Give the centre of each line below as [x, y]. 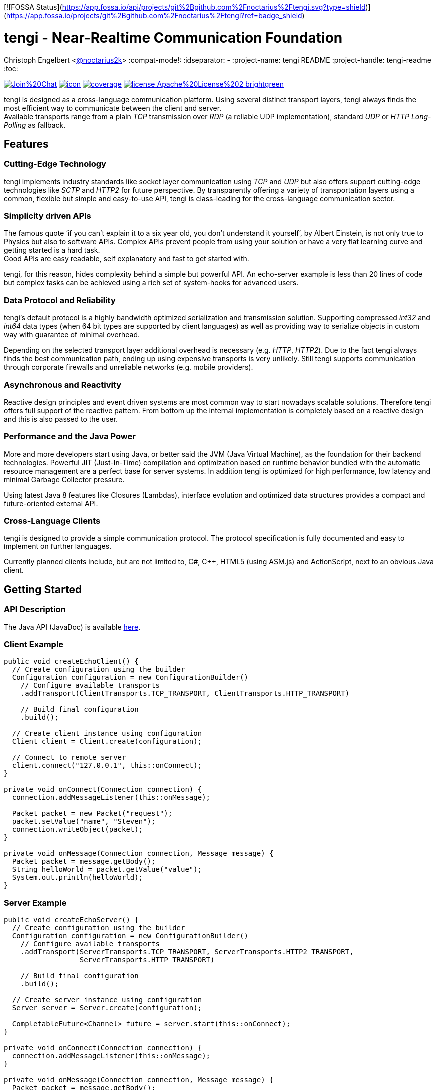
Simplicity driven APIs [48, 216]
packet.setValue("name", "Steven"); [84, 821]
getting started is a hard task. [52, 250]
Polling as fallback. [35, 125]
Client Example [34, 645]
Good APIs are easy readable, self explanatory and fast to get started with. [127, 259]
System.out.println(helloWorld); [78, 877]
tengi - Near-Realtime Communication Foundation [173, 38]
